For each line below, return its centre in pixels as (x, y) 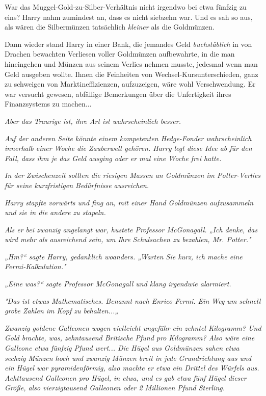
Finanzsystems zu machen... (48, 104)
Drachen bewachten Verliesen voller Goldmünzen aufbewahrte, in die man (120, 54)
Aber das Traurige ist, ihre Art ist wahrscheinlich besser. (93, 121)
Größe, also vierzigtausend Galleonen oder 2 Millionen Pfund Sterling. (115, 388)
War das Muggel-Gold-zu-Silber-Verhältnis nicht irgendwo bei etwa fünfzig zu (126, 7)
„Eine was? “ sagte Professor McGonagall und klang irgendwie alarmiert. (118, 284)
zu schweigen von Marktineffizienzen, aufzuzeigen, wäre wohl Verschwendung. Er (130, 84)
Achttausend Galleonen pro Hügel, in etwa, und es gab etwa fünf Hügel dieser (126, 377)
